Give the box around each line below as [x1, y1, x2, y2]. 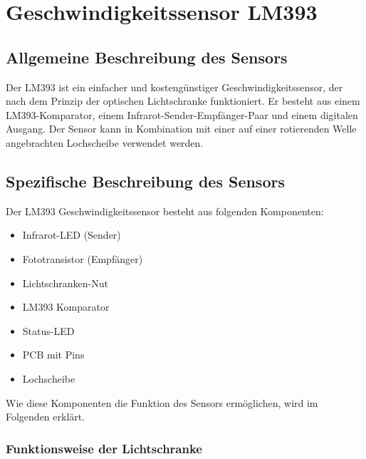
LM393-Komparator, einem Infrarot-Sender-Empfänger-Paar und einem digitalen [6, 107, 358, 122]
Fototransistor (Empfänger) [22, 251, 143, 266]
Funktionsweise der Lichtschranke [6, 439, 202, 457]
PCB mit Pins [22, 347, 85, 362]
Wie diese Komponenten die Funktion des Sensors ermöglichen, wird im [6, 395, 318, 410]
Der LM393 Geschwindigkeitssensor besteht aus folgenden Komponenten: [6, 203, 324, 218]
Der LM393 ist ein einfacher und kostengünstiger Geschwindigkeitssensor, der [6, 79, 343, 94]
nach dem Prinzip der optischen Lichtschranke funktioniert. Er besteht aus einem [6, 93, 360, 108]
